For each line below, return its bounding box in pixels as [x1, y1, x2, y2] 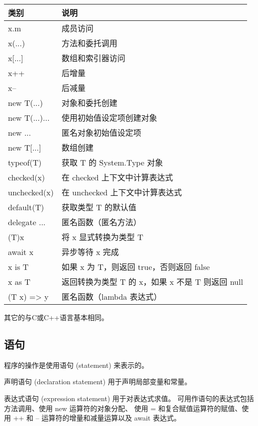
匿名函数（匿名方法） [62, 216, 142, 228]
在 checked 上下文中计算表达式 [62, 171, 173, 183]
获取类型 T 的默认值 [62, 201, 137, 213]
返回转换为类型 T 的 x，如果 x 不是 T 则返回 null [62, 276, 243, 287]
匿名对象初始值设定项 [62, 127, 142, 138]
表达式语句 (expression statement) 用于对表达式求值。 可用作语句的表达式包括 [4, 393, 254, 403]
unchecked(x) [8, 186, 54, 198]
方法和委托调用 [62, 37, 118, 49]
